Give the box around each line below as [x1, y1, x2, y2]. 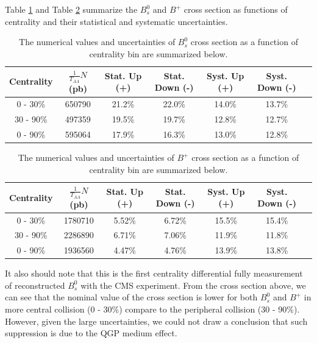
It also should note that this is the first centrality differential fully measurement [5, 267, 303, 280]
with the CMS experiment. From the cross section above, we [80, 278, 306, 291]
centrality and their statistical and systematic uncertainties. [5, 15, 228, 27]
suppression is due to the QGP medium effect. [5, 327, 177, 339]
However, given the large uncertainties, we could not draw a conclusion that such [5, 314, 308, 327]
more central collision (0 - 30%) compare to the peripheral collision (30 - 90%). [5, 303, 300, 316]
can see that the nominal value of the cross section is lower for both [5, 291, 258, 303]
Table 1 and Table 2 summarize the [5, 3, 138, 15]
